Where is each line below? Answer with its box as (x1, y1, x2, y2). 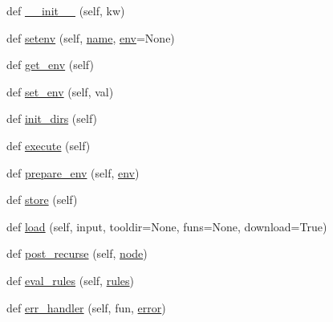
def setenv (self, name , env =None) (6, 29, 175, 46)
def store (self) (6, 191, 78, 208)
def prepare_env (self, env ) (6, 164, 140, 181)
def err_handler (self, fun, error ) (6, 299, 166, 316)
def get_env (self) (6, 56, 94, 73)
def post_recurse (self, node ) (6, 245, 148, 262)
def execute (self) (6, 137, 91, 153)
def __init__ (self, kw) (6, 2, 125, 18)
